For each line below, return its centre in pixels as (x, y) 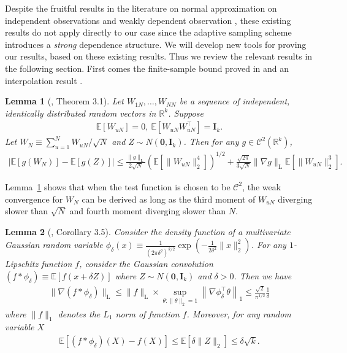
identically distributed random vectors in (81, 113)
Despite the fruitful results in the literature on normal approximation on (141, 8)
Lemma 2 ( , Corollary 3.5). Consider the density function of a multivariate (148, 231)
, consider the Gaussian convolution (146, 264)
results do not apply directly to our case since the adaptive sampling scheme (148, 32)
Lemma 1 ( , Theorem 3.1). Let (64, 101)
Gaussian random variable (54, 245)
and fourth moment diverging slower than (148, 211)
